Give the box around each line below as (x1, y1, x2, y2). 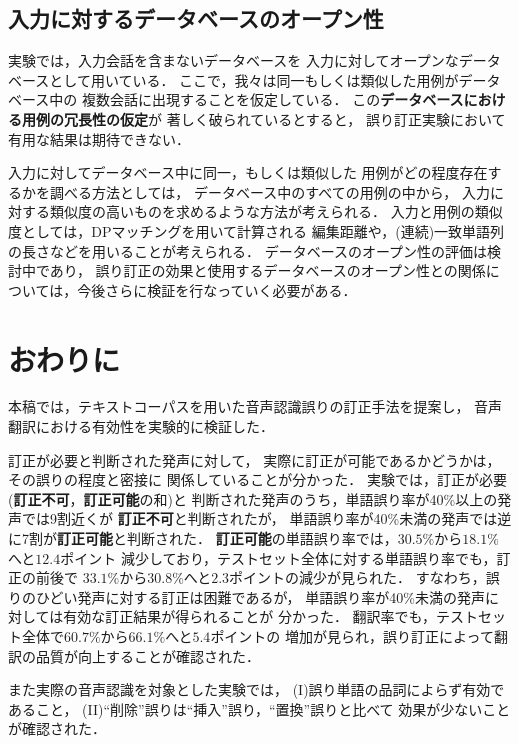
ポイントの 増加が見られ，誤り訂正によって (210, 625, 494, 646)
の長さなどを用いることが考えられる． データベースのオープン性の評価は (8, 240, 488, 261)
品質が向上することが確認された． (35, 645, 260, 666)
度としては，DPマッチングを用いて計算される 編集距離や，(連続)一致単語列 (8, 220, 505, 241)
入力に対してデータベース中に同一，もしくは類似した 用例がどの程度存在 (8, 162, 488, 183)
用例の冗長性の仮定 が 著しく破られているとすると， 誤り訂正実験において (21, 108, 506, 129)
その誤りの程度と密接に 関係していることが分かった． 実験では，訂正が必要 (8, 469, 507, 490)
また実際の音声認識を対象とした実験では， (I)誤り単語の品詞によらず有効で (8, 679, 505, 700)
